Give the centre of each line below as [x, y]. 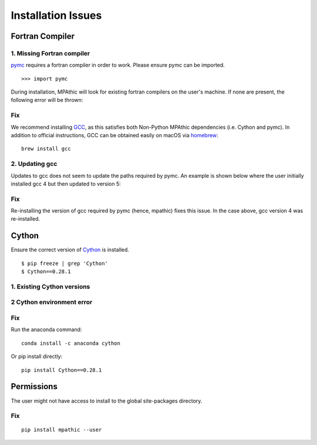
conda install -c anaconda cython [71, 343]
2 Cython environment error [52, 302]
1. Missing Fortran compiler [50, 53]
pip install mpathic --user [62, 430]
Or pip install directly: [37, 357]
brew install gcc [46, 149]
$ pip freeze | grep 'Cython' [65, 263]
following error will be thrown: [47, 100]
